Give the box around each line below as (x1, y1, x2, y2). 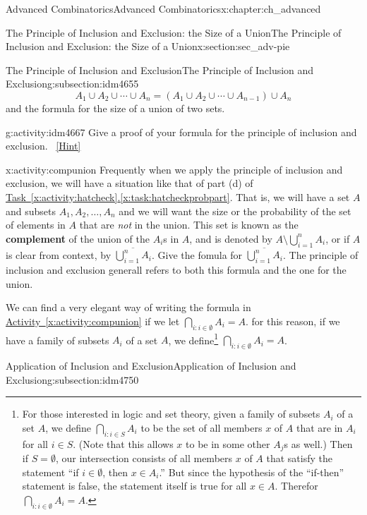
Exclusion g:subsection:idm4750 (6, 372, 139, 387)
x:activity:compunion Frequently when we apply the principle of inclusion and (6, 162, 343, 176)
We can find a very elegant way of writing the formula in (6, 300, 251, 315)
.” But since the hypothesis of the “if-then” (159, 464, 344, 479)
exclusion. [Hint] (6, 138, 81, 153)
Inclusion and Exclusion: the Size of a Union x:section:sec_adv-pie (6, 39, 290, 54)
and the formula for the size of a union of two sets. (6, 100, 225, 115)
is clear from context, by (6, 247, 112, 262)
